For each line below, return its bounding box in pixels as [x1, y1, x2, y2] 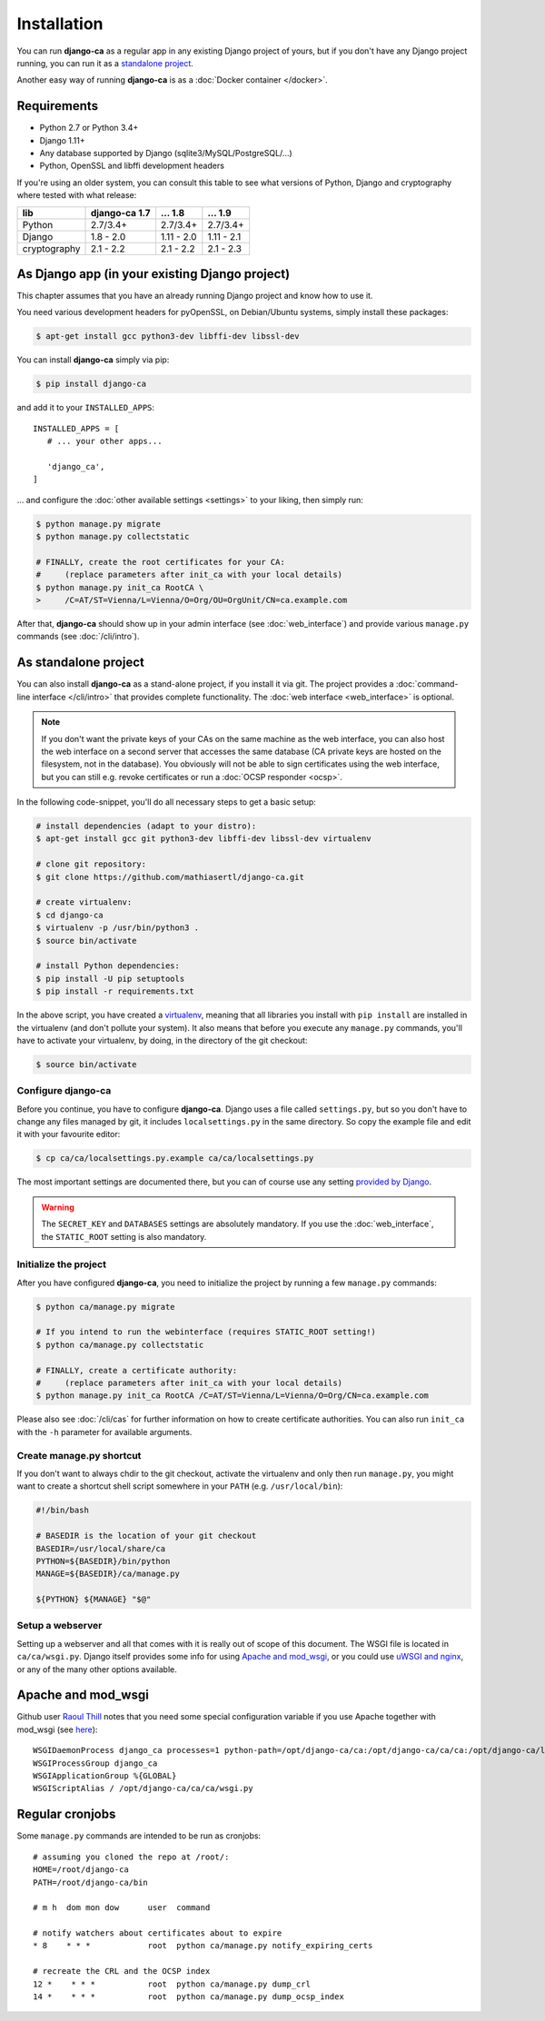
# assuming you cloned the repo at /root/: [33, 1851, 230, 1862]
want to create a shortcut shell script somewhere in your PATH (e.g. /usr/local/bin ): [16, 1481, 343, 1491]
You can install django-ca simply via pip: [16, 354, 170, 365]
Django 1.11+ [39, 134, 85, 145]
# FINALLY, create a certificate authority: [35, 1365, 238, 1375]
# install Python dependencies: [35, 961, 181, 971]
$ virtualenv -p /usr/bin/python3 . [35, 923, 200, 933]
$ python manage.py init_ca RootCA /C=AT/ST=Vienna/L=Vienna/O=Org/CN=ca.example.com [35, 1391, 429, 1401]
